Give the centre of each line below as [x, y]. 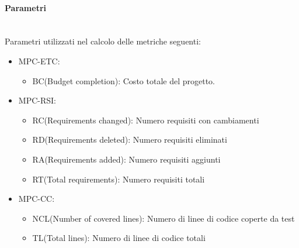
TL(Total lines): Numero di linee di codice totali [119, 238]
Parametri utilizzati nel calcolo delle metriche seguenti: [103, 41]
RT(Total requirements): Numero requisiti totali [119, 179]
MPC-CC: [36, 199]
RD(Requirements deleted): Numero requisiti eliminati [130, 139]
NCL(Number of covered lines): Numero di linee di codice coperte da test [164, 218]
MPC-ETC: [39, 61]
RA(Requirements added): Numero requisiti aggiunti [126, 159]
